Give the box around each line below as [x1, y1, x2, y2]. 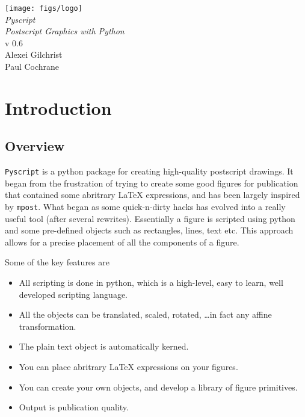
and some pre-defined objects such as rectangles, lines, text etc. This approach [5, 224, 294, 236]
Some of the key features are [5, 256, 109, 268]
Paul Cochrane [5, 60, 60, 73]
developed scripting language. [19, 288, 128, 300]
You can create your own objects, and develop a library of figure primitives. [19, 380, 298, 393]
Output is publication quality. [19, 401, 129, 413]
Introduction [5, 95, 112, 120]
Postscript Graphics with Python [5, 25, 125, 37]
